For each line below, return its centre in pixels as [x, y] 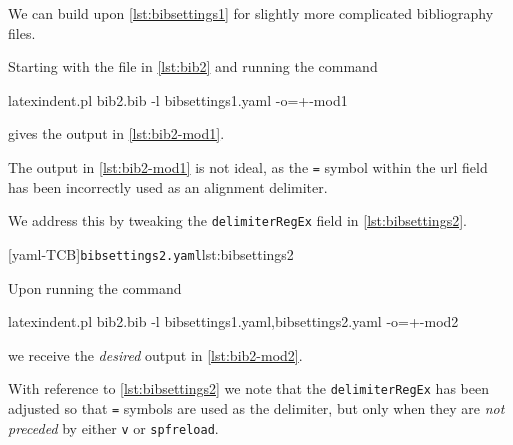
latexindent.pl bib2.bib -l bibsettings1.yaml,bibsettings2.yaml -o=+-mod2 [233, 321]
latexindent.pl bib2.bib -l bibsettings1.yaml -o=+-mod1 [178, 99]
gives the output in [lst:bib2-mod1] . [116, 133]
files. [22, 32]
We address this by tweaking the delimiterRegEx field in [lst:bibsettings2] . [237, 220]
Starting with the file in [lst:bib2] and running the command [193, 66]
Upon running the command [95, 287]
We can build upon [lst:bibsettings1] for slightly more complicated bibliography [251, 13]
